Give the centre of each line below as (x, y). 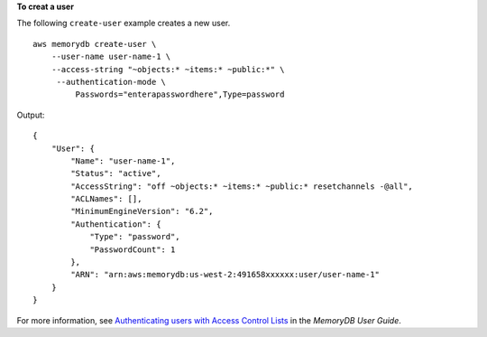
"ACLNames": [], (106, 199)
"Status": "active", (116, 173)
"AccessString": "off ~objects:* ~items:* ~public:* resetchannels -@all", (242, 186)
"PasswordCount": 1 (133, 249)
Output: (31, 115)
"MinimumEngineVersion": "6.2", (142, 211)
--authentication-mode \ (111, 82)
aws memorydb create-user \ (95, 44)
